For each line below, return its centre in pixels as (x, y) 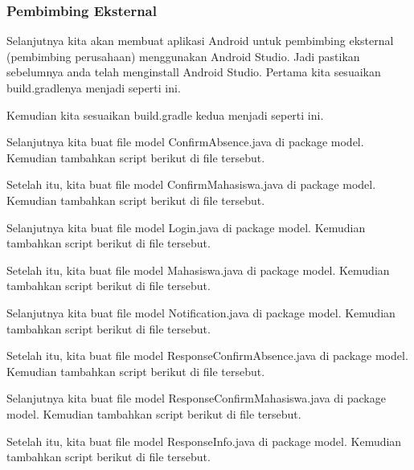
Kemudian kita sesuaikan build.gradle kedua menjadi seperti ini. (165, 114)
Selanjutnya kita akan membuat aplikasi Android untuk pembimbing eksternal (200, 41)
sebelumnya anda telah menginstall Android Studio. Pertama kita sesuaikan (194, 72)
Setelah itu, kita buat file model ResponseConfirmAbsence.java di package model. (207, 356)
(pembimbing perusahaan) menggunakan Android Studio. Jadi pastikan (183, 56)
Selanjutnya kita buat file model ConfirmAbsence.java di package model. (185, 142)
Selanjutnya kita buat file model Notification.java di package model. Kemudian (201, 312)
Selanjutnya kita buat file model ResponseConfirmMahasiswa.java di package (196, 398)
